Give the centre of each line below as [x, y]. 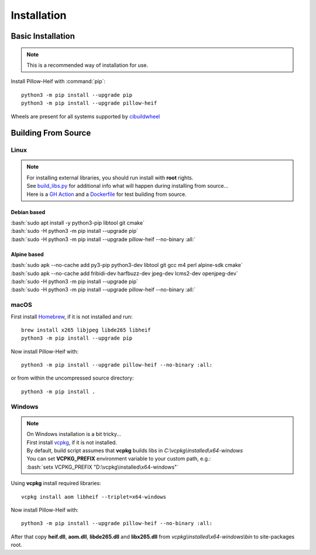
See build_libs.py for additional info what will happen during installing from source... [128, 186]
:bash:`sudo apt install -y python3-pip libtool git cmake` [78, 223]
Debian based [28, 212]
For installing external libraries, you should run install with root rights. [110, 177]
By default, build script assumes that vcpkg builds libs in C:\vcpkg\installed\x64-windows [135, 451]
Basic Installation [43, 36]
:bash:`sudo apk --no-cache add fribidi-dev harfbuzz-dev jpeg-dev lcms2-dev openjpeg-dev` [124, 273]
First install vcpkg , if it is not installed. [72, 442]
